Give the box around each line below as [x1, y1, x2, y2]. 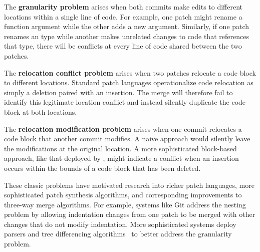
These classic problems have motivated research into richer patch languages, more [4, 179, 254, 190]
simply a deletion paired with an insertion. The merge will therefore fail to [4, 87, 233, 97]
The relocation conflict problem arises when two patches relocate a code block [4, 67, 256, 78]
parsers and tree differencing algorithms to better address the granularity [4, 228, 232, 239]
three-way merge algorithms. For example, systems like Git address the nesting [4, 199, 246, 209]
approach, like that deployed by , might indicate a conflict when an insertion [4, 153, 239, 163]
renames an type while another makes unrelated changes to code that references [4, 31, 249, 41]
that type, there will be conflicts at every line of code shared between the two [4, 41, 242, 51]
